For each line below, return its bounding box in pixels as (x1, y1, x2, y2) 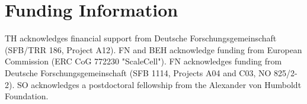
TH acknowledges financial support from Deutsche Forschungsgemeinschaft (5, 32, 277, 44)
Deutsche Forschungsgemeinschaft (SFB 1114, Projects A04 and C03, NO (5, 66, 271, 79)
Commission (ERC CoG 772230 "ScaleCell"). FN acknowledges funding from (5, 55, 282, 67)
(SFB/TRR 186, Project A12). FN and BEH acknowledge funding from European (5, 43, 302, 56)
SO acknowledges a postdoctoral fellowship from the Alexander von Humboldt (17, 78, 302, 90)
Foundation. (5, 90, 49, 102)
